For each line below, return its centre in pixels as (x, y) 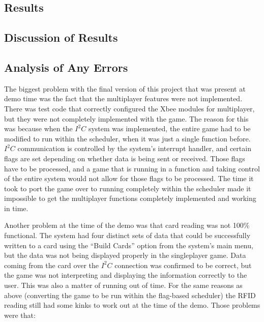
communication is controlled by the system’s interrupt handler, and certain (134, 148)
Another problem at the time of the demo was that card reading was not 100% (127, 225)
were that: (20, 315)
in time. (16, 208)
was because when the (38, 128)
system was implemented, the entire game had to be (169, 128)
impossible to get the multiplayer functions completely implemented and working (130, 198)
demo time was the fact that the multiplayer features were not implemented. (123, 98)
